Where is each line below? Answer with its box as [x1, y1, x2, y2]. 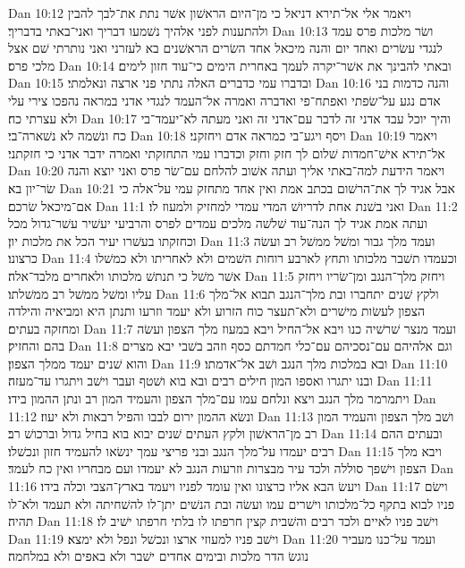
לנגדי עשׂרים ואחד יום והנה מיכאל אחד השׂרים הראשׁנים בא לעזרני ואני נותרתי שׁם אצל [8, 38, 443, 57]
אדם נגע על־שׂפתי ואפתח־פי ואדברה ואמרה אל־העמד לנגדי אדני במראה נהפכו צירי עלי [8, 90, 441, 109]
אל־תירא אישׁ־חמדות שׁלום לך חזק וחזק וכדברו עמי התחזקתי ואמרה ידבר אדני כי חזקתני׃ [8, 143, 445, 162]
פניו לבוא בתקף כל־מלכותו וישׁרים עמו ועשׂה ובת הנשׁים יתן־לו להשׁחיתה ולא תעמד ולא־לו [8, 494, 455, 513]
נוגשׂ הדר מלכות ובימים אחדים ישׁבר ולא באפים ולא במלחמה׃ [8, 547, 309, 565]
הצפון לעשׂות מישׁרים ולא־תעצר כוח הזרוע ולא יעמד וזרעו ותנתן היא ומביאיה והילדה [8, 301, 426, 320]
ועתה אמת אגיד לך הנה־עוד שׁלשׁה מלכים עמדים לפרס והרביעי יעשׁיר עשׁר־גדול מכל [8, 214, 427, 233]
